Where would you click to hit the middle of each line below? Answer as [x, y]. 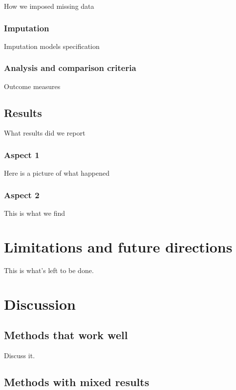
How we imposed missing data [49, 6]
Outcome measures [32, 86]
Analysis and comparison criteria [70, 68]
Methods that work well [66, 335]
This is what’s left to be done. [49, 270]
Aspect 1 [22, 154]
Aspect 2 [22, 195]
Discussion [40, 304]
